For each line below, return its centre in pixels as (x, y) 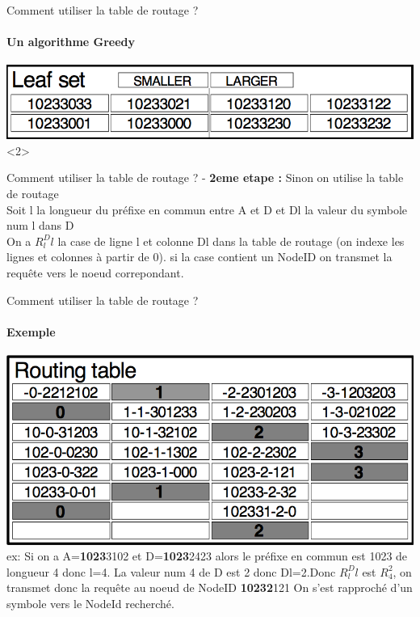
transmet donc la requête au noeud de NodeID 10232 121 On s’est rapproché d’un (210, 587)
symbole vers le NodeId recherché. (90, 604)
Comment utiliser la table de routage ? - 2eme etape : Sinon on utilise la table (205, 177)
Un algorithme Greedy (71, 42)
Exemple (31, 331)
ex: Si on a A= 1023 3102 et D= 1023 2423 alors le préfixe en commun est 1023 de (207, 556)
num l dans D (40, 225)
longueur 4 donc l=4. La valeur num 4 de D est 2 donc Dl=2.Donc (171, 571)
